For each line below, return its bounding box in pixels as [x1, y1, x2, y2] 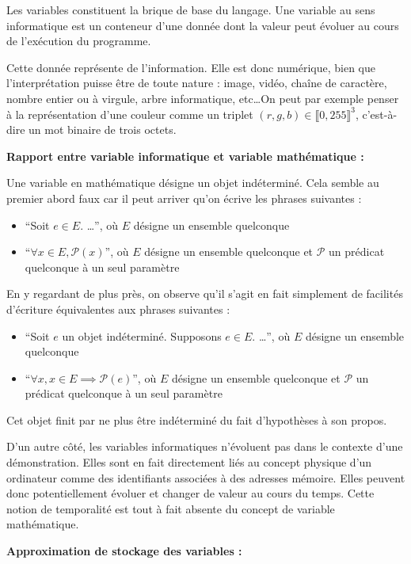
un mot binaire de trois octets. [29, 121, 177, 138]
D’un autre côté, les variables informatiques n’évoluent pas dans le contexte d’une [6, 438, 403, 455]
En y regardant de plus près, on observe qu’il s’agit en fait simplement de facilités [6, 285, 403, 302]
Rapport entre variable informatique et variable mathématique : [6, 147, 364, 164]
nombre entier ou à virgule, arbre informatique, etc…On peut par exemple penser [6, 90, 399, 106]
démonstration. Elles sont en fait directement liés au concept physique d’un [6, 454, 372, 471]
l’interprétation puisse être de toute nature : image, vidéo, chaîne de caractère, [6, 74, 387, 91]
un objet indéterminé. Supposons [62, 327, 222, 344]
